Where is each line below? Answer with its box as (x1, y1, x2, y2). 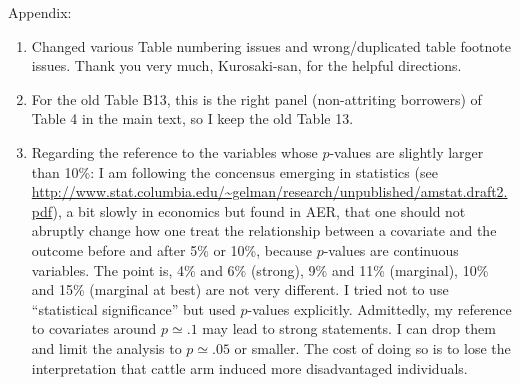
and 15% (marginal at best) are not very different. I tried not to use (31, 279, 449, 300)
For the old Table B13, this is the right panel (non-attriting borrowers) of (31, 88, 482, 109)
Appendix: (8, 2, 72, 22)
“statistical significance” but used (31, 298, 236, 319)
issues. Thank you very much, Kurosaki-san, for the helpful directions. (31, 55, 462, 76)
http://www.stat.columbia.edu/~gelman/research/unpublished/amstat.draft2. (31, 181, 508, 202)
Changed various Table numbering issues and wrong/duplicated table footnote (31, 35, 511, 56)
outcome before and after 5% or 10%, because (31, 239, 312, 260)
